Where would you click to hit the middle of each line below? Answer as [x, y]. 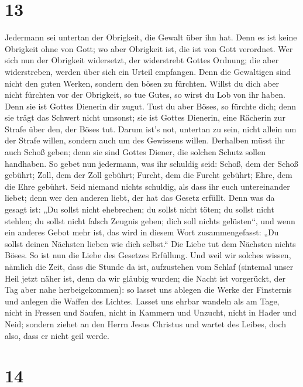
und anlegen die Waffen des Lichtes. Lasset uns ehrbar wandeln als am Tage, [142, 301]
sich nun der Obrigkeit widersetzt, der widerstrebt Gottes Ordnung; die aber [142, 60]
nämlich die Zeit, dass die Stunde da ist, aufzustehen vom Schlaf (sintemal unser [149, 266]
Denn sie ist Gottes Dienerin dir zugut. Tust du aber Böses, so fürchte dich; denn [150, 106]
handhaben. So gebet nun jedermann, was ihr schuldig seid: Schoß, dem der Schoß [151, 163]
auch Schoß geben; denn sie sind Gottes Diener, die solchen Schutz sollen [135, 152]
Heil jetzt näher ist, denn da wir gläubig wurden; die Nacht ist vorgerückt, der [145, 278]
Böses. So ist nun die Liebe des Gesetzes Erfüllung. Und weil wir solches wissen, [148, 255]
